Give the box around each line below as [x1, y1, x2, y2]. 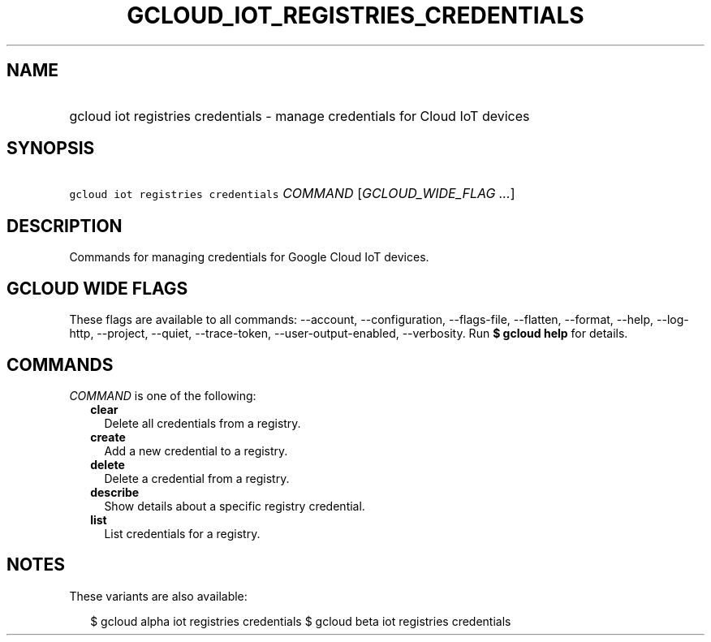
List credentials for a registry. [104, 526, 261, 541]
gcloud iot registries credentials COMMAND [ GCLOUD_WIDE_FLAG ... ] [69, 185, 515, 202]
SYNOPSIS [6, 138, 95, 159]
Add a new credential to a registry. [104, 443, 288, 458]
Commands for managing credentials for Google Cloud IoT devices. [69, 250, 429, 265]
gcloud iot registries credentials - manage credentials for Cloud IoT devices [69, 107, 530, 124]
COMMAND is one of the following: [69, 388, 256, 403]
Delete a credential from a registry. [104, 471, 290, 485]
